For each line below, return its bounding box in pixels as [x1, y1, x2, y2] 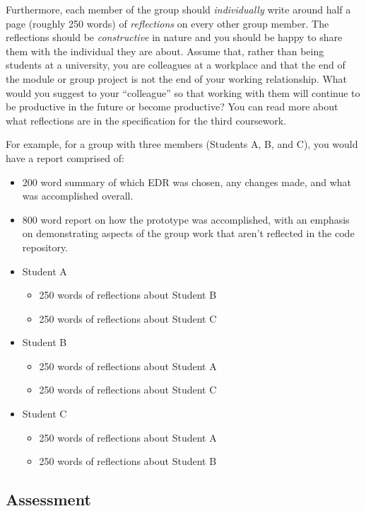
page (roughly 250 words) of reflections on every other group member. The [6, 16, 329, 30]
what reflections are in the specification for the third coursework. [6, 113, 287, 127]
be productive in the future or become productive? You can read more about [6, 99, 338, 114]
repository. [22, 239, 69, 254]
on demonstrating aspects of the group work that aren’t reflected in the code [22, 226, 355, 241]
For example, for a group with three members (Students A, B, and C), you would [6, 137, 358, 151]
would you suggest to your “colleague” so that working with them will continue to [6, 85, 360, 100]
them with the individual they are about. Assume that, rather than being [6, 43, 324, 58]
